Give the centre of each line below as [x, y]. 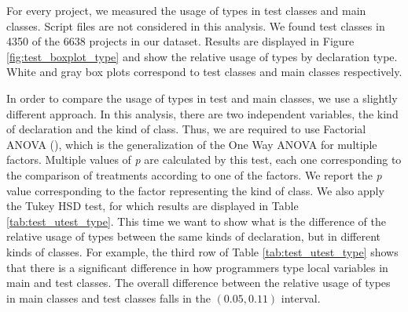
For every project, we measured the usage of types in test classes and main [186, 10]
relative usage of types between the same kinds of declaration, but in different [194, 236]
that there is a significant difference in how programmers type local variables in [197, 267]
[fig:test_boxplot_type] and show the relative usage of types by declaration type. [202, 56]
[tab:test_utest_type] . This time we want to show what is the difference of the [196, 221]
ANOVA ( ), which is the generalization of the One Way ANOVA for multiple [192, 144]
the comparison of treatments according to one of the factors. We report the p [194, 174]
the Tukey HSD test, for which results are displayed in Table [153, 206]
